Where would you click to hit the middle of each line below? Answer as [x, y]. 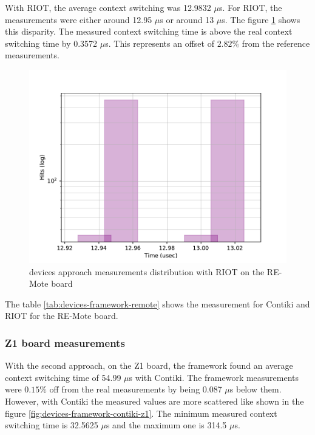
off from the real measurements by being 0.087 [136, 389]
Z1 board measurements [65, 342]
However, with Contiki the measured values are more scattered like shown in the [154, 401]
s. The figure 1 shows [261, 19]
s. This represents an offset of [160, 43]
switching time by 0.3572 [51, 43]
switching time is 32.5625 [52, 425]
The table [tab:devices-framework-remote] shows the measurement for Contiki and [157, 303]
